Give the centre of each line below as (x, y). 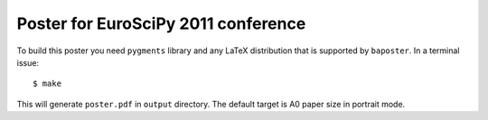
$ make (47, 84)
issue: (28, 62)
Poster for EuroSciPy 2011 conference (161, 23)
